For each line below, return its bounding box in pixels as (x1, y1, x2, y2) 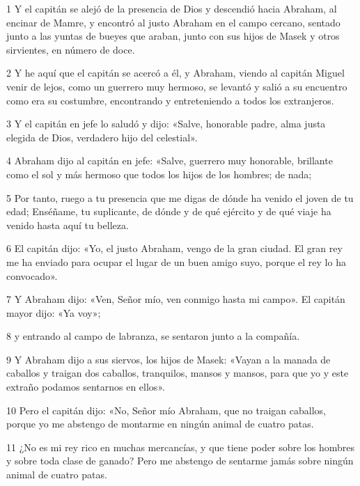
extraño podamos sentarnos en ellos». (6, 379, 165, 394)
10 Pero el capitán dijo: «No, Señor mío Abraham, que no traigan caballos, (6, 402, 326, 417)
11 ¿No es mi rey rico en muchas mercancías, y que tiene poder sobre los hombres (6, 439, 354, 454)
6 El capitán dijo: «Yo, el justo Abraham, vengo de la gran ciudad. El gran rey (6, 241, 343, 256)
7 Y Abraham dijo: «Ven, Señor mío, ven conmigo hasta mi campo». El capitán (6, 292, 345, 306)
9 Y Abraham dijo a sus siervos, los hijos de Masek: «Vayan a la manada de (6, 352, 331, 366)
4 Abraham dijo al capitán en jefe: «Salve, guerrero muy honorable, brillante (6, 153, 333, 168)
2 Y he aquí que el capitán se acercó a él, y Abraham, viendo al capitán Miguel (6, 65, 345, 80)
